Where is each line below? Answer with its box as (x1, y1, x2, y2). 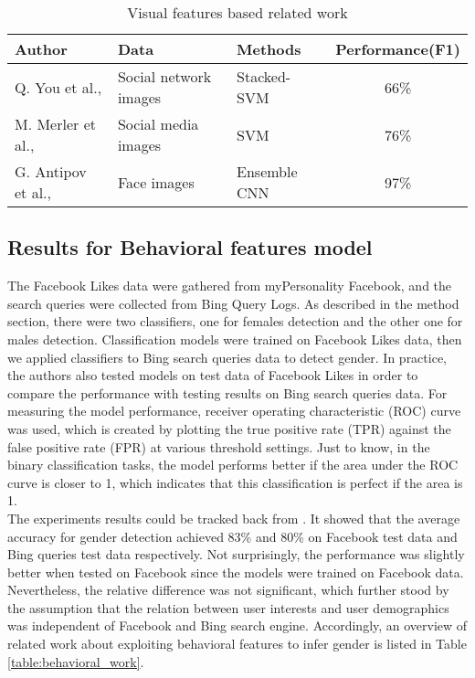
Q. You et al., (15, 76, 102, 98)
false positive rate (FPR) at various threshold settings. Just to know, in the (7, 437, 430, 456)
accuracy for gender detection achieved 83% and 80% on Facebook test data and (7, 526, 458, 546)
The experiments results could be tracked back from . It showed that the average (7, 508, 460, 527)
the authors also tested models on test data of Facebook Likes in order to (7, 365, 418, 385)
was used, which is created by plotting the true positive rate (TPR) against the (7, 418, 451, 438)
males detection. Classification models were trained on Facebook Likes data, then (7, 329, 462, 348)
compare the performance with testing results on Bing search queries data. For (7, 383, 448, 402)
